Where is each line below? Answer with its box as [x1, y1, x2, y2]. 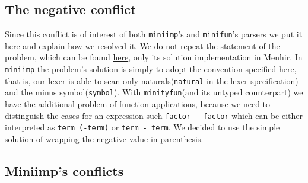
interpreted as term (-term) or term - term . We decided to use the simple [5, 121, 280, 133]
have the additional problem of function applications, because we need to [5, 98, 271, 110]
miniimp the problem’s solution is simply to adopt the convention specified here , [5, 63, 297, 75]
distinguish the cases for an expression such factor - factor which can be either [5, 109, 303, 121]
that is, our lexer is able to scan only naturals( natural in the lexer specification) [5, 74, 299, 86]
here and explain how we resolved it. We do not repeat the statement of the [5, 39, 280, 52]
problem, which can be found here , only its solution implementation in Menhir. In [5, 51, 303, 63]
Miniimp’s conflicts [5, 161, 124, 179]
